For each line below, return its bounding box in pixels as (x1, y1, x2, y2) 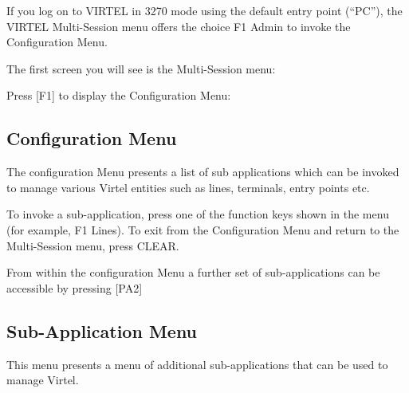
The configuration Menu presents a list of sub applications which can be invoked (6, 163, 399, 180)
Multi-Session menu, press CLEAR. (6, 237, 179, 253)
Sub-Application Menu (6, 318, 198, 343)
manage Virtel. (6, 371, 79, 388)
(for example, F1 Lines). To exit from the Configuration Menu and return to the (6, 221, 399, 238)
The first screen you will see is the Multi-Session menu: (6, 60, 276, 77)
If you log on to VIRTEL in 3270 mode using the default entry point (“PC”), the (6, 2, 403, 18)
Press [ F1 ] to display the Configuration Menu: (6, 87, 231, 104)
